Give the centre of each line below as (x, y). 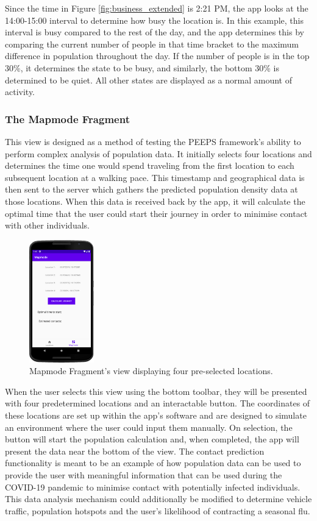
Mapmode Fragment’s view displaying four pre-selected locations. (151, 371)
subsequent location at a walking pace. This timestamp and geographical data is (155, 177)
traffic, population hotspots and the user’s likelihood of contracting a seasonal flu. (158, 510)
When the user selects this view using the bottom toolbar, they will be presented (156, 391)
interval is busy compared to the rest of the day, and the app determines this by (155, 32)
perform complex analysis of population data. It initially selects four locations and (158, 153)
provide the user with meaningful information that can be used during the (144, 474)
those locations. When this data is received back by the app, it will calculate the (155, 201)
